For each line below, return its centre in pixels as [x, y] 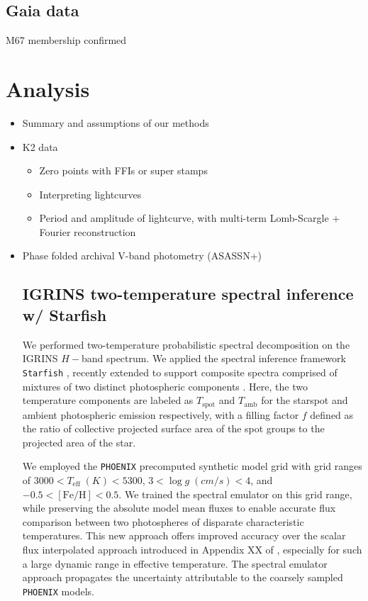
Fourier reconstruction [88, 231]
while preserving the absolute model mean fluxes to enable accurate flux [179, 508]
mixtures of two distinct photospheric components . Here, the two [165, 386]
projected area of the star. [79, 442]
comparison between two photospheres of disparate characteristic [163, 521]
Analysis [48, 88]
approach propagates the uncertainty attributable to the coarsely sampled [183, 577]
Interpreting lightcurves [90, 194]
